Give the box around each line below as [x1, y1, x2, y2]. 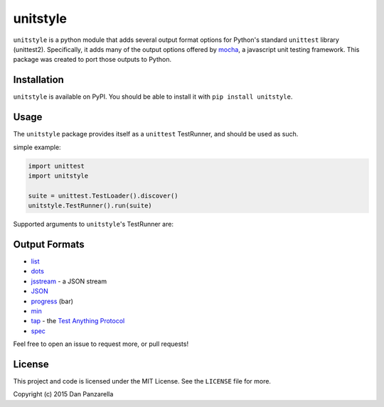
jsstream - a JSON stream [31, 277, 107, 286]
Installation [13, 74, 64, 86]
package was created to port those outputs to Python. [13, 55, 172, 64]
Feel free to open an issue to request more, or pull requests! [13, 340, 188, 348]
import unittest [28, 162, 85, 170]
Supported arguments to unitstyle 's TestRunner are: [13, 220, 174, 229]
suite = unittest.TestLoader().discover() [28, 192, 178, 200]
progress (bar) [31, 297, 74, 305]
